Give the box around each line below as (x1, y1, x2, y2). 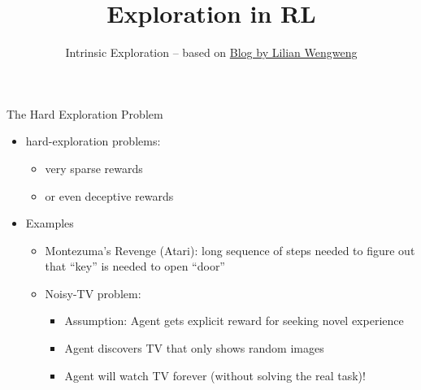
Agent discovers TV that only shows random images (64, 340, 324, 357)
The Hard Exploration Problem (7, 105, 163, 122)
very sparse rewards (45, 159, 143, 176)
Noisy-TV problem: (45, 284, 141, 301)
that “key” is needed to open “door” (45, 258, 225, 275)
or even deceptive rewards (45, 187, 174, 204)
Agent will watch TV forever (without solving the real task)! (64, 366, 366, 383)
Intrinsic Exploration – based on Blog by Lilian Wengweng (65, 44, 358, 61)
